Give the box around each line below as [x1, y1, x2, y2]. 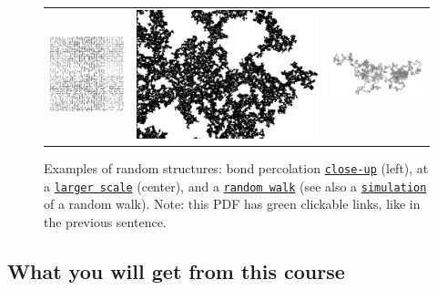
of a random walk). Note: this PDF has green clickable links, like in [44, 194, 421, 213]
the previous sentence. [44, 212, 167, 231]
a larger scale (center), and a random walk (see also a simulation [44, 176, 427, 195]
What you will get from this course [7, 256, 345, 285]
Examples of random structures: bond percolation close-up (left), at [44, 158, 429, 177]
